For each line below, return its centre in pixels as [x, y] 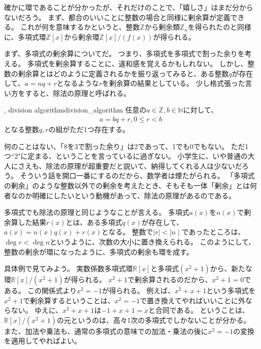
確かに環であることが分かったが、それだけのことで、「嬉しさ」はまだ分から [129, 7]
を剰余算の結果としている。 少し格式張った [173, 83]
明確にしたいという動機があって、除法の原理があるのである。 [134, 195]
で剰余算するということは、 [69, 300]
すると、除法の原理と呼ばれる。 [78, 93]
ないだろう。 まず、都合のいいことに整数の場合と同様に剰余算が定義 [117, 17]
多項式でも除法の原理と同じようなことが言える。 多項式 [97, 212]
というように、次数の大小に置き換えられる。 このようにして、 [153, 241]
